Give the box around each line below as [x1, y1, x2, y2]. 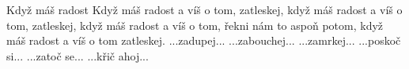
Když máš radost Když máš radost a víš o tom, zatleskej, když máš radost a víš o [6, 2, 403, 17]
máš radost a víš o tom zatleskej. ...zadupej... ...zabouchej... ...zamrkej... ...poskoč [6, 32, 401, 49]
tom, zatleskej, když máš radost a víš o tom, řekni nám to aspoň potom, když [6, 16, 384, 33]
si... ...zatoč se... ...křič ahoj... [6, 47, 149, 64]
